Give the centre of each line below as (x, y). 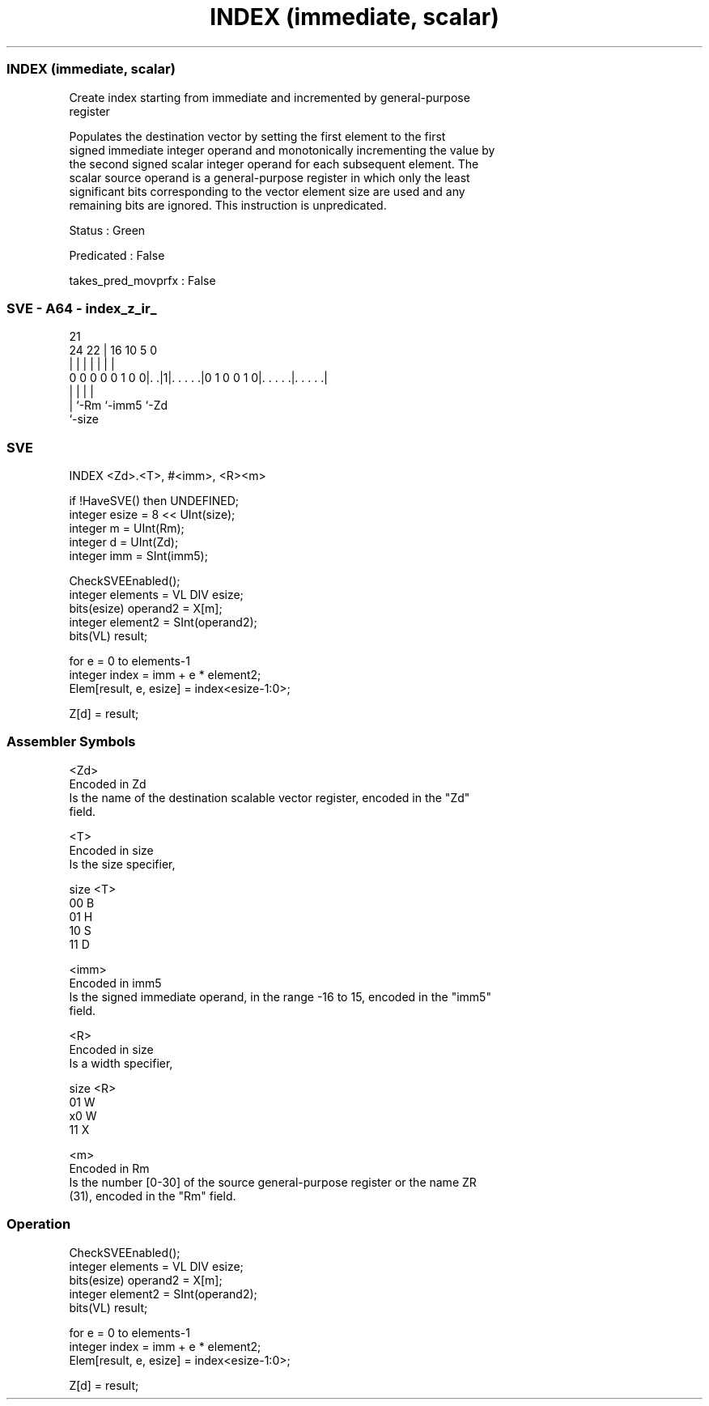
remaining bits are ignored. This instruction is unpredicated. (228, 205)
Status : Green (107, 230)
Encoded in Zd (108, 784)
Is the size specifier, (122, 864)
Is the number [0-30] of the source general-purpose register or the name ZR (273, 1182)
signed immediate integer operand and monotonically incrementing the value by (282, 150)
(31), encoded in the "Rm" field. (153, 1196)
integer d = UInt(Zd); (124, 542)
